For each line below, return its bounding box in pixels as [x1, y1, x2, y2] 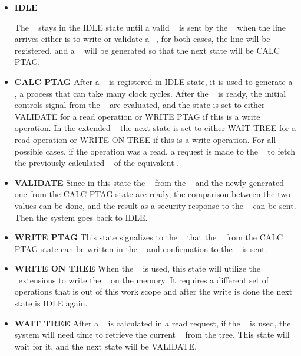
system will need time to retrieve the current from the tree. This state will [14, 328, 290, 341]
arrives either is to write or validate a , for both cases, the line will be [14, 32, 270, 45]
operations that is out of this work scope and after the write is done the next [14, 285, 293, 298]
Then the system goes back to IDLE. [14, 211, 148, 223]
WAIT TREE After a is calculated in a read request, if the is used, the [14, 316, 291, 329]
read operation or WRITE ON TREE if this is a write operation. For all [14, 133, 276, 145]
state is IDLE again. [14, 297, 88, 309]
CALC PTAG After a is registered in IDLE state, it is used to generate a [14, 75, 293, 87]
